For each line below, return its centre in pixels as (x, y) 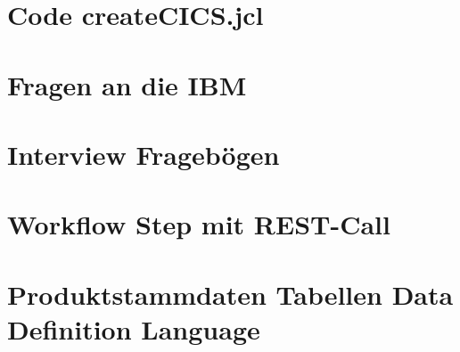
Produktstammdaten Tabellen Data (230, 294)
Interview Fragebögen (144, 154)
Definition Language (134, 328)
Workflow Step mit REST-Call (199, 224)
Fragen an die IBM (127, 84)
